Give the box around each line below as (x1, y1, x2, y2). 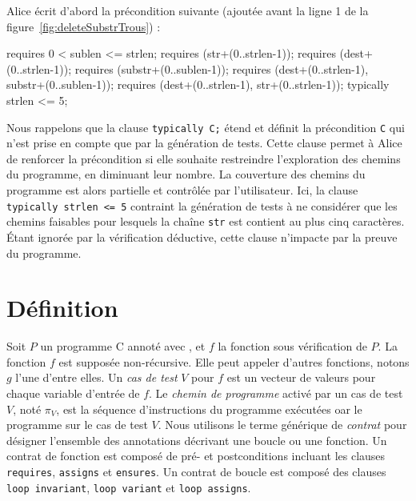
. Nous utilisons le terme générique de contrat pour (158, 416, 407, 433)
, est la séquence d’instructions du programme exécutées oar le (56, 400, 362, 417)
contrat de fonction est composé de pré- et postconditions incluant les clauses (6, 447, 386, 464)
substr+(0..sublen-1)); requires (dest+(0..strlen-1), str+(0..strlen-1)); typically (6, 76, 390, 93)
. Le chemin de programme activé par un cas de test (149, 385, 403, 401)
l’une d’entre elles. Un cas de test (15, 369, 178, 386)
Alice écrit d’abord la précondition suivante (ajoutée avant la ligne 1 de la (6, 2, 369, 18)
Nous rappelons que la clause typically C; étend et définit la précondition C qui (6, 118, 405, 135)
